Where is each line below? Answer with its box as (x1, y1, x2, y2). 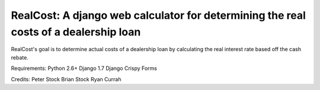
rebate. (11, 54, 29, 61)
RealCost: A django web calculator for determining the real (11, 9, 306, 22)
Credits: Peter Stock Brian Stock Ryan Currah (11, 75, 121, 82)
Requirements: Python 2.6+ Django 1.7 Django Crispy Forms (11, 65, 157, 72)
